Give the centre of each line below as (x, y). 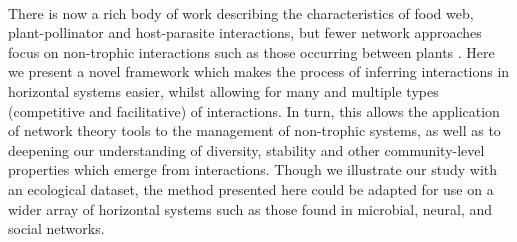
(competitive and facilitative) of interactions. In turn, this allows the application (254, 110)
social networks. (56, 228)
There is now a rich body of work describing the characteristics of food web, (241, 12)
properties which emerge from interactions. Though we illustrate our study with (253, 169)
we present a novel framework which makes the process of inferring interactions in (259, 71)
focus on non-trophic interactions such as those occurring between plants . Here (251, 51)
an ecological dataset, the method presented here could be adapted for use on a (251, 188)
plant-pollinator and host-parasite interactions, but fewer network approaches (245, 32)
